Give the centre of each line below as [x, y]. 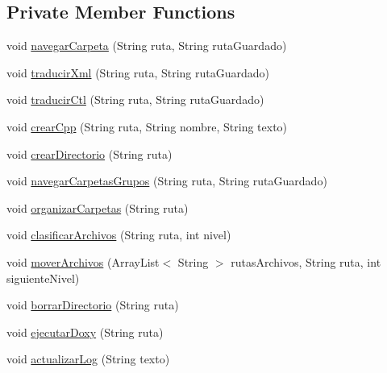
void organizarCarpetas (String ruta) [98, 207]
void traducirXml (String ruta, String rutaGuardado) [138, 72]
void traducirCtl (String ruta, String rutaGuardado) [135, 99]
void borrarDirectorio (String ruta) [93, 305]
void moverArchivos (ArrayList [83, 261]
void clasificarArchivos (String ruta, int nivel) [119, 235]
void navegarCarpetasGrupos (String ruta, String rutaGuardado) [167, 181]
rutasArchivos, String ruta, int [306, 261]
